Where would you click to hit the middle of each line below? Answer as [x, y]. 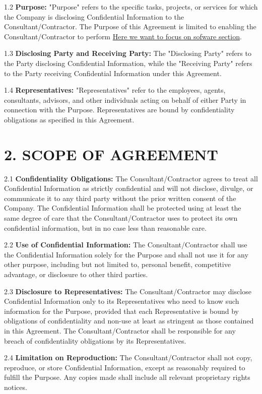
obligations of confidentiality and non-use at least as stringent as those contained [129, 321]
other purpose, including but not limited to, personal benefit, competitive [117, 264]
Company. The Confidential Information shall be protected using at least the [123, 208]
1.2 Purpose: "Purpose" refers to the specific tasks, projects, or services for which [131, 7]
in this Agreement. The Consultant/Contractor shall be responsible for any [120, 330]
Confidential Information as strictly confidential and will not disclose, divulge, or [129, 188]
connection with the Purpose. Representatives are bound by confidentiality [119, 110]
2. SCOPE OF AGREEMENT [111, 154]
